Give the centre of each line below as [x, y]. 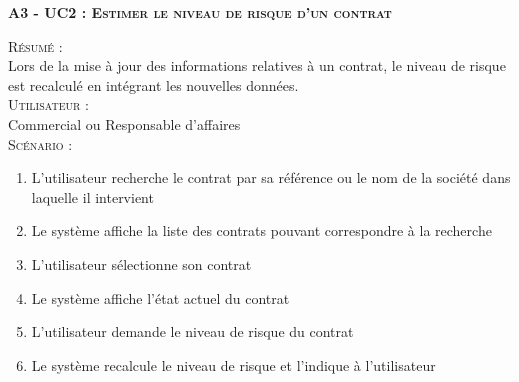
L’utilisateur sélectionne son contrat [141, 263]
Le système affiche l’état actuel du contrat [160, 297]
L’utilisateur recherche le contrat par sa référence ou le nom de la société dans [271, 177]
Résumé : [35, 45]
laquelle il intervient [92, 196]
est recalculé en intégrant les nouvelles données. [153, 84]
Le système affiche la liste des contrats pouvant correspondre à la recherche [261, 230]
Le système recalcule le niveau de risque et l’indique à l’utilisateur [233, 364]
